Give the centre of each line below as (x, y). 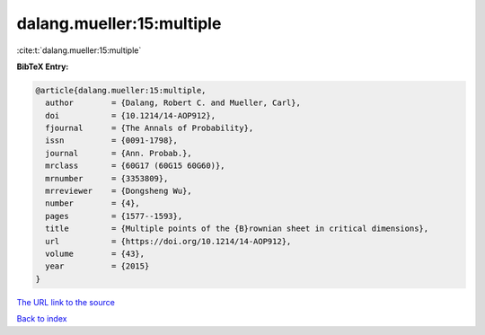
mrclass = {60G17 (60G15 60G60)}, (135, 166)
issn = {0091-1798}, (112, 141)
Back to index (42, 319)
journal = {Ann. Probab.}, (119, 153)
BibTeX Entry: (43, 66)
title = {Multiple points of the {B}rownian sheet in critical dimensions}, (237, 229)
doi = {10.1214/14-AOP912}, (130, 115)
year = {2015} (97, 266)
